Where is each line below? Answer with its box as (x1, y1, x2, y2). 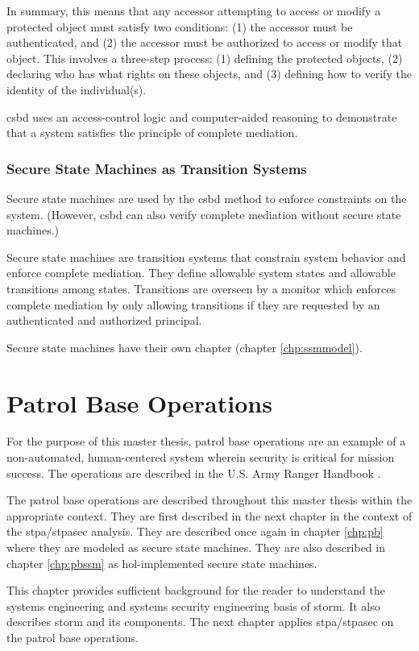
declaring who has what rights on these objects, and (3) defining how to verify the (6, 65, 412, 82)
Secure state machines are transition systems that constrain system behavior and (6, 248, 406, 265)
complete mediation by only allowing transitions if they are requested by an (6, 296, 380, 313)
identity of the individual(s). (6, 81, 147, 97)
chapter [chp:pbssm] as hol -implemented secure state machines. (6, 554, 317, 571)
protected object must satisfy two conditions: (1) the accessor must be (6, 18, 353, 35)
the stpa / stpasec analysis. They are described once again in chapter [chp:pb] (6, 523, 384, 540)
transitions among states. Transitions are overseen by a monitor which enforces (6, 280, 396, 296)
